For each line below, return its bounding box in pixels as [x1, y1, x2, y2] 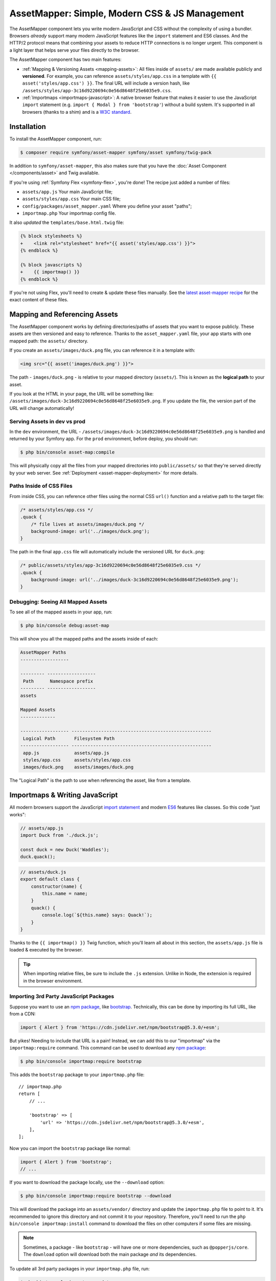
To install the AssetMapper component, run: [9, 136, 102, 142]
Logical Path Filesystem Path [23, 735, 115, 741]
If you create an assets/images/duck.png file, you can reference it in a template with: [9, 347, 195, 354]
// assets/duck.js [20, 869, 66, 875]
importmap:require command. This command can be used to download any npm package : [9, 1045, 206, 1051]
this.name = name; [41, 891, 88, 896]
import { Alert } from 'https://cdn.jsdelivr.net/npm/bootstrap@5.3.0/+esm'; [20, 1025, 220, 1030]
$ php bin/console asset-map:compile [20, 449, 115, 456]
